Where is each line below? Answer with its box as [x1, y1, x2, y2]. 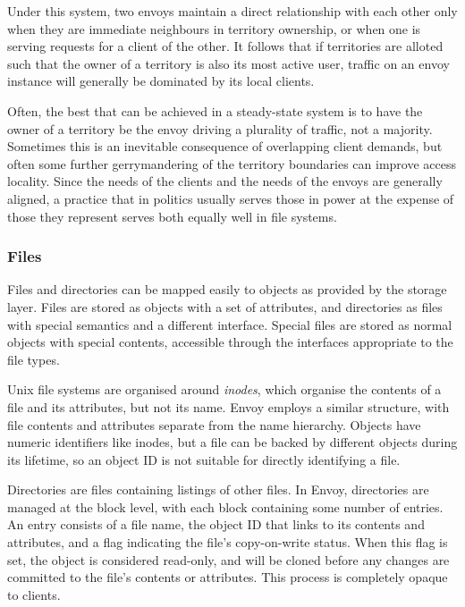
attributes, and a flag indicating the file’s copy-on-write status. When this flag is [7, 533, 448, 552]
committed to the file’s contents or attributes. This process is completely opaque [7, 568, 448, 586]
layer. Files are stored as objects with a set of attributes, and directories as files [7, 297, 443, 316]
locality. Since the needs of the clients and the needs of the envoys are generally [7, 172, 443, 190]
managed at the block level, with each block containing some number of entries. [7, 497, 444, 516]
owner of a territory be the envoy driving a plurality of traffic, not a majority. [7, 119, 433, 138]
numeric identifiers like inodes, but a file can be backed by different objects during [7, 433, 458, 451]
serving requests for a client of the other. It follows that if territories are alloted [7, 37, 444, 55]
